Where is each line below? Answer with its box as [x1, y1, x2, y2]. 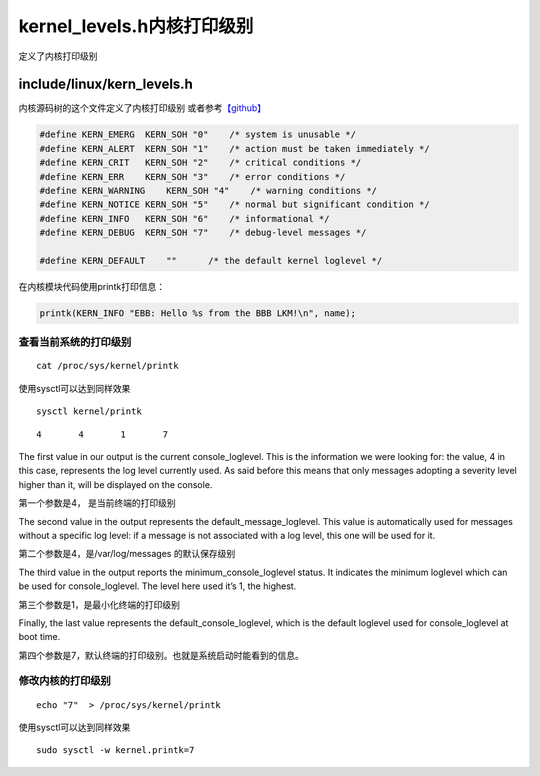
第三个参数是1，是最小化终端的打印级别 [18, 598, 180, 610]
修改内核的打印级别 [18, 674, 112, 688]
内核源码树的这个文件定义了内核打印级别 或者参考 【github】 [18, 102, 267, 114]
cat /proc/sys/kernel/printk [36, 360, 179, 372]
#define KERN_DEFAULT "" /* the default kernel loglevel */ [39, 255, 383, 266]
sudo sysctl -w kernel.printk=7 [36, 745, 195, 756]
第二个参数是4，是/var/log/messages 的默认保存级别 [18, 548, 236, 560]
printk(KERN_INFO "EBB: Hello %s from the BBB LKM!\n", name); [39, 307, 357, 319]
